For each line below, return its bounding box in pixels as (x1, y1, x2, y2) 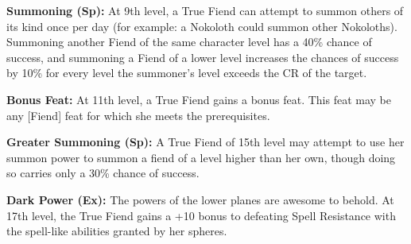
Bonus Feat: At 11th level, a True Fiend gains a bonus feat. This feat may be (6, 91, 391, 107)
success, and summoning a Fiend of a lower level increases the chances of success (6, 48, 399, 65)
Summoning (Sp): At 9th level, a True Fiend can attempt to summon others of (6, 2, 404, 18)
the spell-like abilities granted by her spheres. (6, 223, 227, 239)
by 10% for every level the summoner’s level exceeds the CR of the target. (6, 64, 367, 81)
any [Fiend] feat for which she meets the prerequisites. (6, 107, 270, 123)
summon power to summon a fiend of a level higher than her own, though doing (6, 149, 396, 165)
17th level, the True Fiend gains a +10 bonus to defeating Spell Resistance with (6, 207, 396, 223)
